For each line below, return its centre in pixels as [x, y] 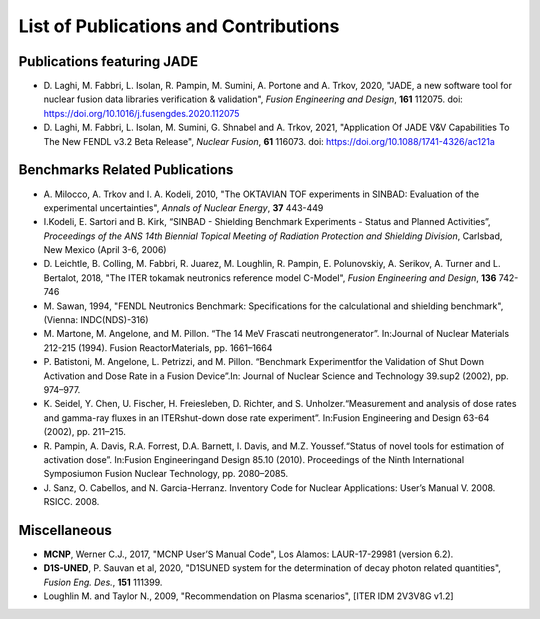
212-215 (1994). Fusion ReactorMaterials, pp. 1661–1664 [158, 347]
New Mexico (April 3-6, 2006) [105, 250]
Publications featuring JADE [108, 61]
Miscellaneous [65, 530]
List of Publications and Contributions [179, 26]
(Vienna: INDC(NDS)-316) [96, 320]
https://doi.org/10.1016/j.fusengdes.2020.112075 [141, 113]
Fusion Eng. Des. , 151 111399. [103, 582]
